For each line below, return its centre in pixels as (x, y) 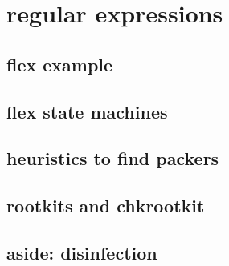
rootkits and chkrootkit (106, 206)
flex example (60, 64)
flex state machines (87, 111)
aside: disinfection (82, 252)
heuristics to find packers (113, 158)
